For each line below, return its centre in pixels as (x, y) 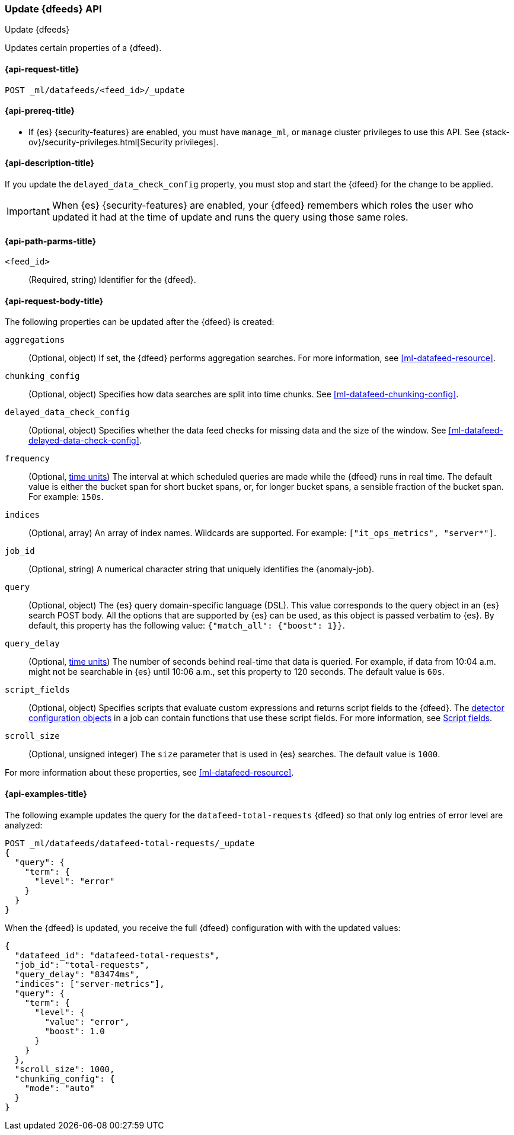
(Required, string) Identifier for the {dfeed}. (112, 280)
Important (28, 211)
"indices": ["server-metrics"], (90, 983)
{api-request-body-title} (54, 301)
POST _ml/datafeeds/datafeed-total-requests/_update (130, 843)
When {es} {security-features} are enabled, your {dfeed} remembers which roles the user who (263, 205)
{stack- (496, 132)
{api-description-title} (50, 163)
